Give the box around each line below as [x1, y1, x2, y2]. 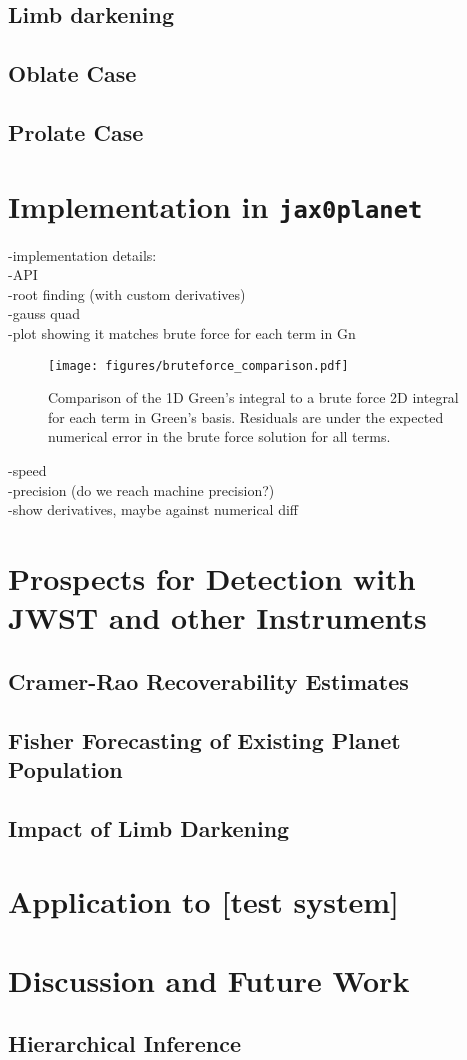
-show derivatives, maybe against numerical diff [8, 499, 299, 520]
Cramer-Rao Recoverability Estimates [8, 665, 409, 696]
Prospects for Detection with [8, 557, 416, 598]
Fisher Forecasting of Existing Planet [8, 724, 401, 755]
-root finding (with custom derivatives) [8, 283, 246, 304]
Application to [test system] [8, 881, 400, 922]
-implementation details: [8, 244, 157, 265]
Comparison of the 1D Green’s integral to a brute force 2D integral [48, 387, 459, 408]
